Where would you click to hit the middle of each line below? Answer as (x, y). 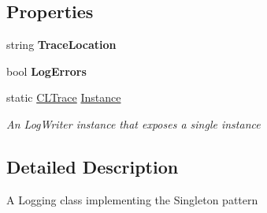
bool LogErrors (46, 71)
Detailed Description (93, 166)
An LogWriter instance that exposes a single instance (133, 123)
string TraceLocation (61, 45)
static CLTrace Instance (64, 97)
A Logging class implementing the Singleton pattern (132, 199)
